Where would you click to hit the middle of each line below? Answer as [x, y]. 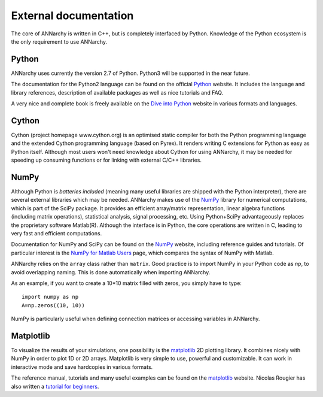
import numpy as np [50, 297]
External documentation [72, 16]
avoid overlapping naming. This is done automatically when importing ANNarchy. [111, 272]
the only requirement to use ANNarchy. [59, 41]
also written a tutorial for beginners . [55, 386]
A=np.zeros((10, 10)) [53, 305]
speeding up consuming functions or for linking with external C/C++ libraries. [106, 160]
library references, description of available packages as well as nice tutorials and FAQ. [117, 92]
